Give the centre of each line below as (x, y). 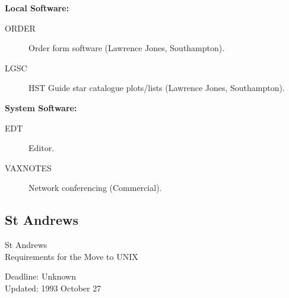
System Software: (41, 107)
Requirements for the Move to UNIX (72, 256)
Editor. (42, 148)
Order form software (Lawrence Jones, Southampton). (127, 48)
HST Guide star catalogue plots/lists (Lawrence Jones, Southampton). (157, 88)
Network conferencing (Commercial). (95, 188)
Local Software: (37, 8)
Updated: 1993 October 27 (53, 288)
